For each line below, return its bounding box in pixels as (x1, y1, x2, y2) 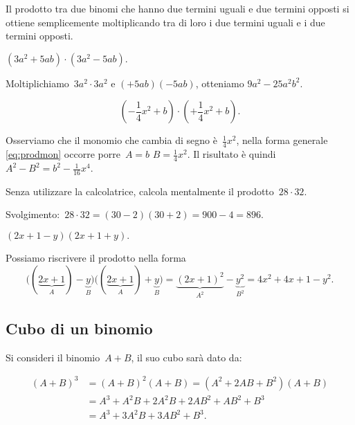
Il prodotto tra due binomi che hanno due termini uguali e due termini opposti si (6, 1, 349, 15)
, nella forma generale (236, 133, 328, 147)
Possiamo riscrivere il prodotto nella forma (6, 251, 186, 265)
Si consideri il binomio (6, 350, 100, 364)
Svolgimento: (6, 207, 60, 221)
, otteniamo (195, 75, 244, 90)
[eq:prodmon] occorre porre (6, 147, 120, 161)
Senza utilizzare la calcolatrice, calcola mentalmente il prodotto (6, 183, 274, 198)
